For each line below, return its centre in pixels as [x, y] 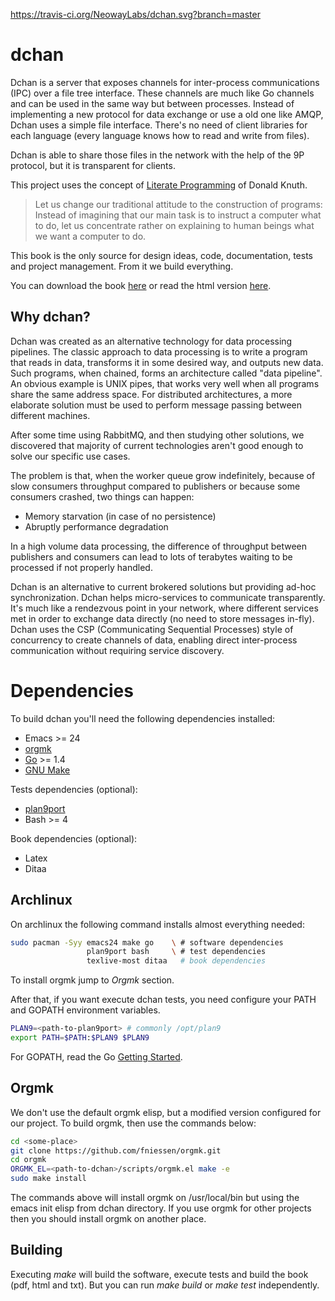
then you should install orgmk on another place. [108, 1219]
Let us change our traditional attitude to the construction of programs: [178, 204]
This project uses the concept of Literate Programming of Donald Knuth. [159, 185]
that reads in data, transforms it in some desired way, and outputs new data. [167, 362]
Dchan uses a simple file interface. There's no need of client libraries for [159, 125]
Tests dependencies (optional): [74, 789]
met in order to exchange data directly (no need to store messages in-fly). [162, 618]
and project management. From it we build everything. [122, 266]
